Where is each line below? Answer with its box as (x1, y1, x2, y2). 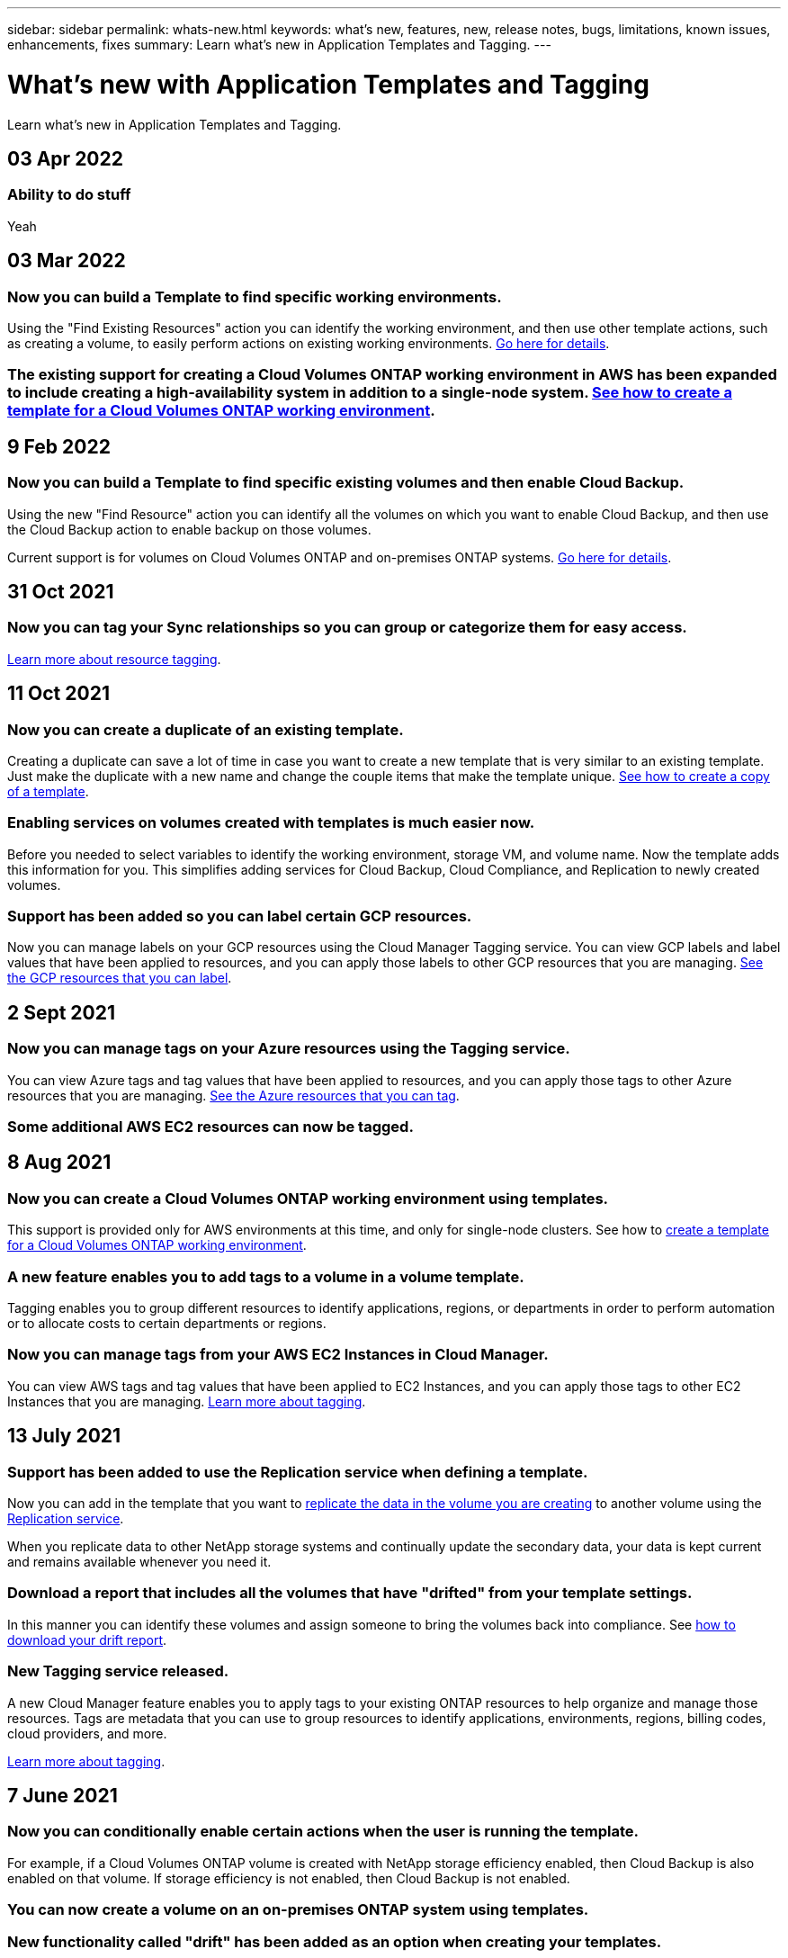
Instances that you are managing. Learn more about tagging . (7, 1393, 366, 1409)
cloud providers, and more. (7, 1725, 167, 1741)
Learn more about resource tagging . (7, 651, 221, 667)
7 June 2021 (7, 1783, 118, 1807)
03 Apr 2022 (7, 147, 123, 170)
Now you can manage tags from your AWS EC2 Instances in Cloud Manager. (7, 1345, 549, 1364)
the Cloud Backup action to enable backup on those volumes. (7, 521, 372, 537)
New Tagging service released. (7, 1662, 229, 1681)
